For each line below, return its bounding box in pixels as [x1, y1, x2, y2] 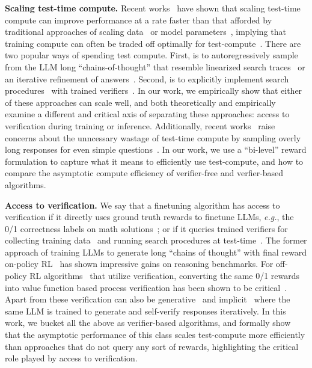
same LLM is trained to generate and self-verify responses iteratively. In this [5, 304, 286, 317]
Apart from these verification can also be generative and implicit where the [5, 293, 290, 305]
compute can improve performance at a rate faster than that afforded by [5, 13, 272, 26]
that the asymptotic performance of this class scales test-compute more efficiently [5, 328, 305, 341]
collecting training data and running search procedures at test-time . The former [5, 234, 307, 247]
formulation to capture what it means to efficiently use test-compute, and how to [5, 155, 304, 167]
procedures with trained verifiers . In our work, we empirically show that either [5, 84, 302, 97]
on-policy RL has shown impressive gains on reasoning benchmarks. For [5, 257, 274, 270]
